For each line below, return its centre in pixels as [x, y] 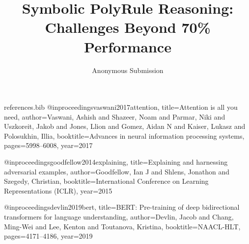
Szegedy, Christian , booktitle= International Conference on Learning [106, 181]
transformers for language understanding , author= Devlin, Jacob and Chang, [119, 217]
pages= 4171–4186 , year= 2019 [48, 236]
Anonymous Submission [128, 70]
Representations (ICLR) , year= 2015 [58, 190]
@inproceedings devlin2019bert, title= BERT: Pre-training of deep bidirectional [122, 207]
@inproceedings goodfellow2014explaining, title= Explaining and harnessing [116, 162]
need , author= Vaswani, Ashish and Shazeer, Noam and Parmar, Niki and [115, 116]
